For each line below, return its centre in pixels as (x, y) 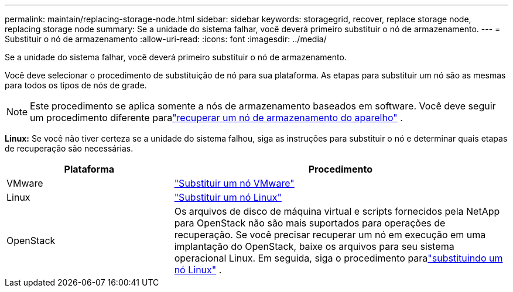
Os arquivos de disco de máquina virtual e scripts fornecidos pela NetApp (337, 211)
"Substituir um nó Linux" (228, 197)
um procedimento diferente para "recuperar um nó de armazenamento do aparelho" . (216, 118)
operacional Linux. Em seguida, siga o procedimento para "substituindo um (338, 258)
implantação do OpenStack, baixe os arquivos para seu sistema (314, 246)
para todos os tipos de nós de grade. (76, 85)
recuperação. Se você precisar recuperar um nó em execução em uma (330, 235)
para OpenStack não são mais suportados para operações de (310, 223)
